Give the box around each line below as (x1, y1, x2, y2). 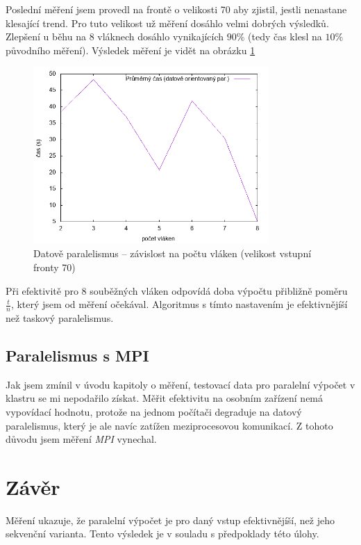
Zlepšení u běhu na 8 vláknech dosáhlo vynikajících (6, 29, 224, 44)
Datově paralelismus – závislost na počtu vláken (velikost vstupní (33, 246, 312, 261)
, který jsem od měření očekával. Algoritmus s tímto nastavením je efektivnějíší (10, 297, 348, 311)
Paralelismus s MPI (6, 344, 149, 366)
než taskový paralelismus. (6, 310, 114, 325)
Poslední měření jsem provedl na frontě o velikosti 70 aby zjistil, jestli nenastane (6, 2, 347, 16)
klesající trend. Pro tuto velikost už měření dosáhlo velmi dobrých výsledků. (6, 15, 329, 30)
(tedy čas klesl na (248, 29, 322, 44)
